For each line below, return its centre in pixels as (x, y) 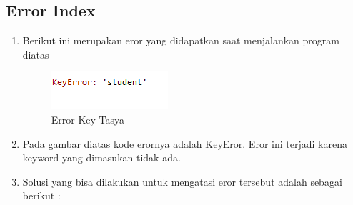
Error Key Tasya (88, 119)
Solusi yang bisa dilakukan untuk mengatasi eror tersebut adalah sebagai (182, 181)
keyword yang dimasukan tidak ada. (101, 157)
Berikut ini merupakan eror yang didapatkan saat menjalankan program (181, 40)
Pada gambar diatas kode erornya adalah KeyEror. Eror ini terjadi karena (185, 143)
